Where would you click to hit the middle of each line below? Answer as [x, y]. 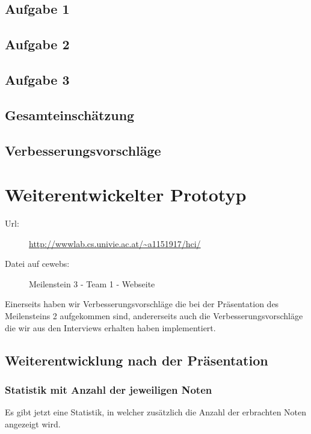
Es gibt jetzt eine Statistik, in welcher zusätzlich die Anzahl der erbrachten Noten [156, 412]
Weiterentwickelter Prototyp [126, 194]
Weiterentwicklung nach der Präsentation [137, 360]
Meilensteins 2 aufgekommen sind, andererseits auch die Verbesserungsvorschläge [154, 316]
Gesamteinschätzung [70, 115]
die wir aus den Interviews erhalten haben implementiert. [110, 327]
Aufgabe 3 [37, 79]
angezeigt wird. [33, 423]
